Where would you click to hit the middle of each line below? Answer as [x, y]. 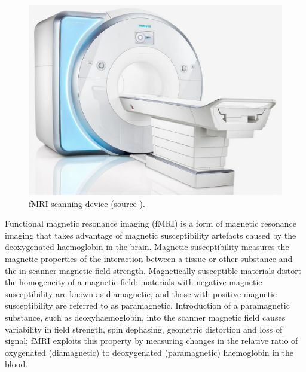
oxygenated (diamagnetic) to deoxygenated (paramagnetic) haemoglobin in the [149, 352]
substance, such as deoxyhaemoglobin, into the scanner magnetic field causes [145, 317]
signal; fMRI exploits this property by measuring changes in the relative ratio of [152, 341]
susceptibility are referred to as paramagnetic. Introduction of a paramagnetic [147, 305]
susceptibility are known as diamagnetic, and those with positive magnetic [141, 293]
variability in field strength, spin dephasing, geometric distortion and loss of [144, 329]
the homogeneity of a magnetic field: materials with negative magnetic [134, 282]
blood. [16, 364]
